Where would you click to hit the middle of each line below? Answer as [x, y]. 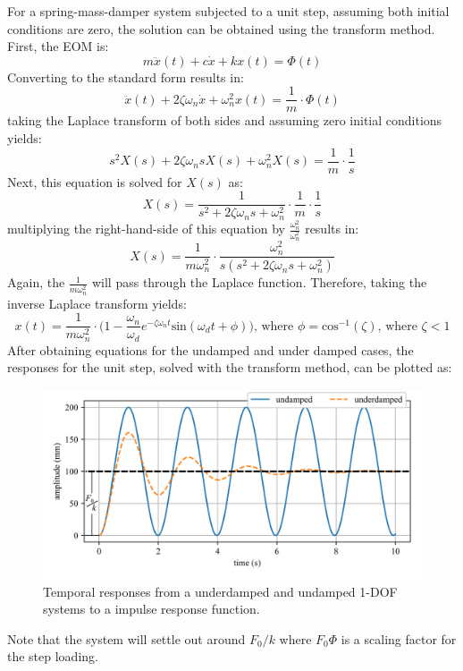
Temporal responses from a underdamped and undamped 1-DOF [220, 591]
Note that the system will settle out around [126, 638]
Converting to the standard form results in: [126, 76]
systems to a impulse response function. [152, 609]
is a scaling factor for [399, 638]
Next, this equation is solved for [95, 181]
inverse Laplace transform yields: [97, 303]
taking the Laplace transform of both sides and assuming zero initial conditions [225, 120]
